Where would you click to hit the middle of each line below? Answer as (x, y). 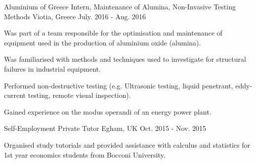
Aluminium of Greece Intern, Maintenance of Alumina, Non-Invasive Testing (120, 6)
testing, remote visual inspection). (79, 95)
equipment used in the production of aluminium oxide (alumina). (103, 42)
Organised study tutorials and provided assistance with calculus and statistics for (127, 144)
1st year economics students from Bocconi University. (85, 154)
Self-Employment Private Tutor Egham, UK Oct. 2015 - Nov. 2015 (105, 128)
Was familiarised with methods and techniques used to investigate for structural (125, 59)
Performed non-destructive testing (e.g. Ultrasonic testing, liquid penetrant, (119, 85)
